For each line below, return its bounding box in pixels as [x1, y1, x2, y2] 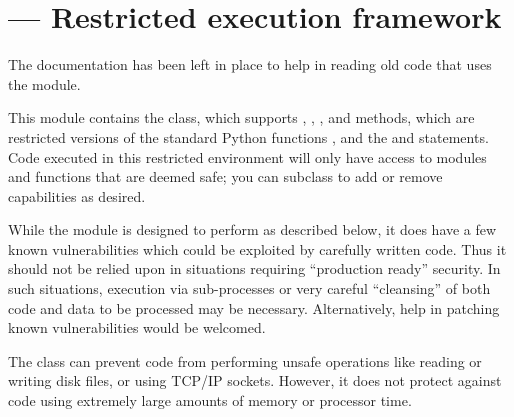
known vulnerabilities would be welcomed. [8, 317, 266, 338]
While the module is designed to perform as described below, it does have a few [8, 219, 497, 240]
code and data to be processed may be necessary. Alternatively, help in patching [8, 297, 500, 318]
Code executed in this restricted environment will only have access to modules [8, 146, 487, 167]
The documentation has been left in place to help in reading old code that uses [8, 54, 492, 75]
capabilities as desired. [8, 185, 146, 206]
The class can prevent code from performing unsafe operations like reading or [8, 350, 482, 371]
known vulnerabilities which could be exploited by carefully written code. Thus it [8, 238, 507, 259]
